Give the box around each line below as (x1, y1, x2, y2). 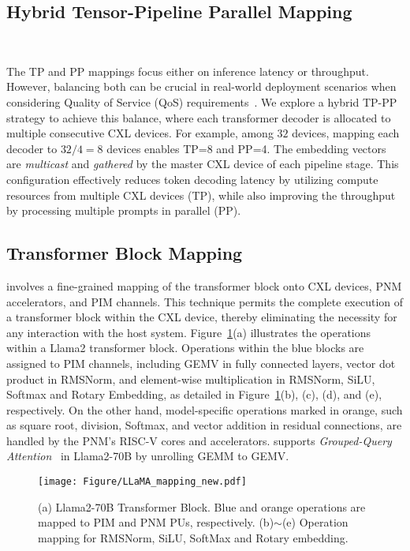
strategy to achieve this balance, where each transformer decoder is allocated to (6, 109, 391, 126)
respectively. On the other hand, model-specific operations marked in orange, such (6, 401, 403, 418)
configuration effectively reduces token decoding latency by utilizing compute (6, 171, 378, 187)
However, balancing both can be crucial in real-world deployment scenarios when (6, 78, 397, 95)
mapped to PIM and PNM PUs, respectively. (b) (38, 514, 274, 530)
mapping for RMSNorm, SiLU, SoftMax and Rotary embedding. (38, 529, 348, 545)
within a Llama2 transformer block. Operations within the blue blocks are (6, 339, 364, 356)
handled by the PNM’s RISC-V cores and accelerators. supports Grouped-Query (6, 432, 392, 448)
